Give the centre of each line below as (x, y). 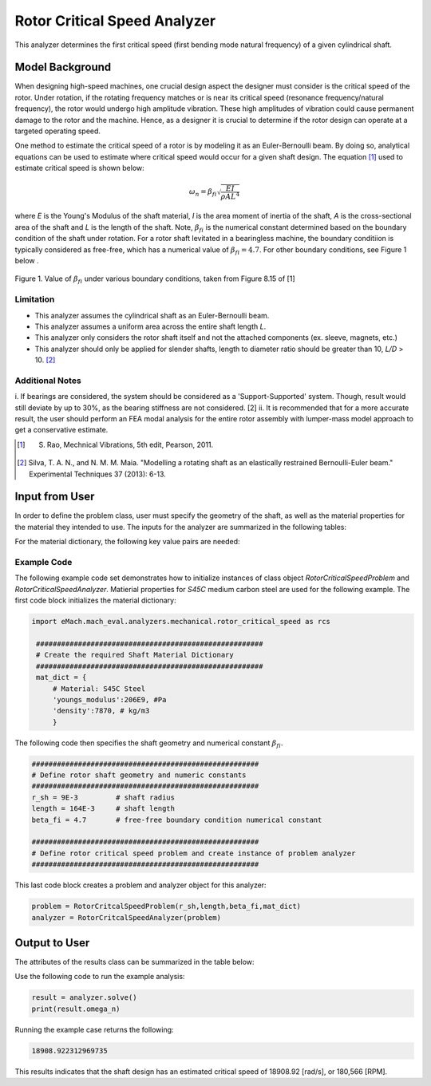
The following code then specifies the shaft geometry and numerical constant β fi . (149, 744)
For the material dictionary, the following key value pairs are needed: (127, 542)
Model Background (63, 67)
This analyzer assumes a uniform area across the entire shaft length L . (150, 326)
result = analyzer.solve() (84, 998)
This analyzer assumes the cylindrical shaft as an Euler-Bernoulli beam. (152, 315)
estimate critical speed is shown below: (80, 168)
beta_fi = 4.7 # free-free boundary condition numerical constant (177, 819)
